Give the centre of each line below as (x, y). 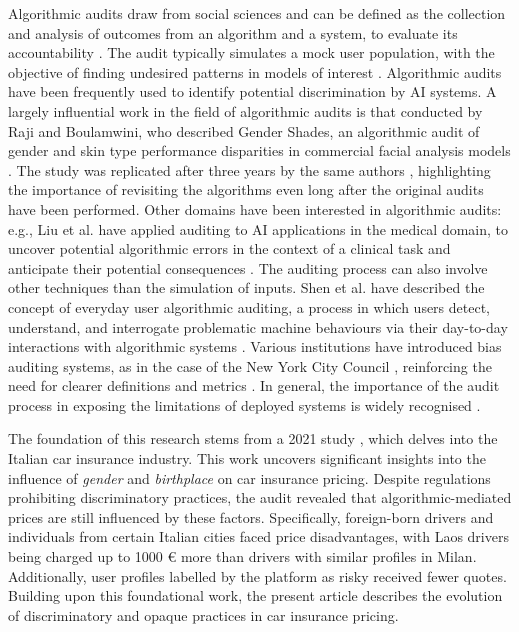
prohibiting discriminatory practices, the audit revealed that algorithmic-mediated (260, 497)
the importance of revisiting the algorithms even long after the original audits (246, 189)
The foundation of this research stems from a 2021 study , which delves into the (253, 438)
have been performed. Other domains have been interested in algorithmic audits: (255, 208)
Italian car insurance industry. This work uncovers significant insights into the (247, 458)
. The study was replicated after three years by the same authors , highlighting (249, 169)
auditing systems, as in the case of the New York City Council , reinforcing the (250, 365)
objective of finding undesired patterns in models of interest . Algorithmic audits (255, 71)
